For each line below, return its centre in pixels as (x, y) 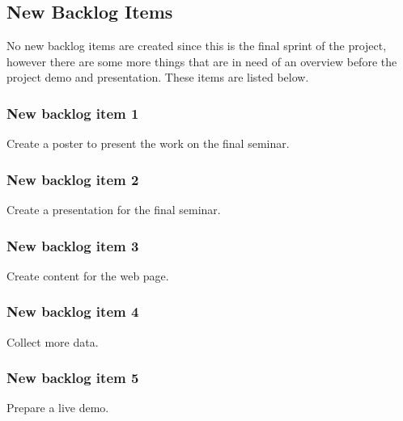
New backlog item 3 (73, 245)
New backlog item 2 (73, 179)
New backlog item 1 (73, 113)
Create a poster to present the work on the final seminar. (148, 143)
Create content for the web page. (88, 275)
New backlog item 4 (73, 312)
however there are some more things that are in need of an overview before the (202, 61)
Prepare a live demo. (58, 408)
